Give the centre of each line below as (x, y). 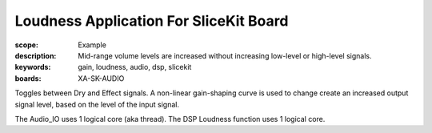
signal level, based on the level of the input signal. (97, 104)
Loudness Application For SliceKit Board (152, 21)
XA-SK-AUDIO (101, 78)
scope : (27, 45)
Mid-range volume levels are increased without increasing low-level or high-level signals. (225, 55)
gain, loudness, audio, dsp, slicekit (135, 67)
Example (92, 45)
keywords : (33, 67)
